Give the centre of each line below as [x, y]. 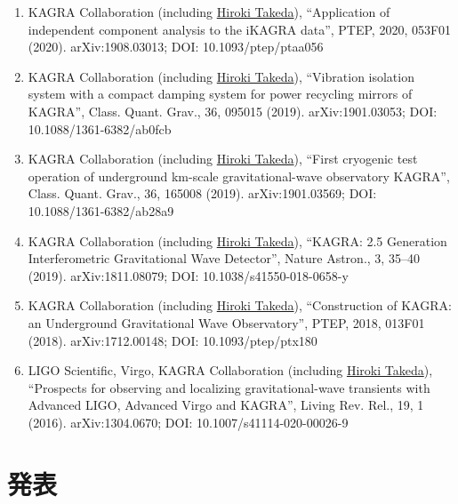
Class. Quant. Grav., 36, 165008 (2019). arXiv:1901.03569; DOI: [202, 193]
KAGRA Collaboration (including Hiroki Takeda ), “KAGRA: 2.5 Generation [237, 240]
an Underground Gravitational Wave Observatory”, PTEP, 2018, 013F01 [226, 322]
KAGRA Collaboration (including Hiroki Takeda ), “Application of [209, 12]
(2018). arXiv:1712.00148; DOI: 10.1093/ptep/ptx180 [173, 340]
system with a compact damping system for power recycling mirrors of [220, 94]
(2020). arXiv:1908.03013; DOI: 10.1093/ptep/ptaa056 [176, 47]
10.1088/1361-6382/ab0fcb [100, 128]
